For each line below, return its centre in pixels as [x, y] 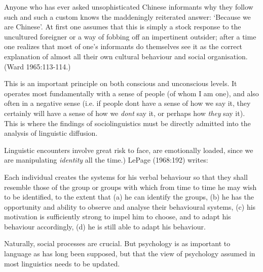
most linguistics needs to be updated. [62, 263]
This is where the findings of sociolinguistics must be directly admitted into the [127, 123]
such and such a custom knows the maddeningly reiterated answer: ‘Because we [127, 16]
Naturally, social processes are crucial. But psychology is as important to [117, 243]
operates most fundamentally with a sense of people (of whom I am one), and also [131, 93]
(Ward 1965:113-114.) [37, 66]
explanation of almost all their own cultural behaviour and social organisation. [126, 56]
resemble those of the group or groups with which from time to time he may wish [130, 187]
